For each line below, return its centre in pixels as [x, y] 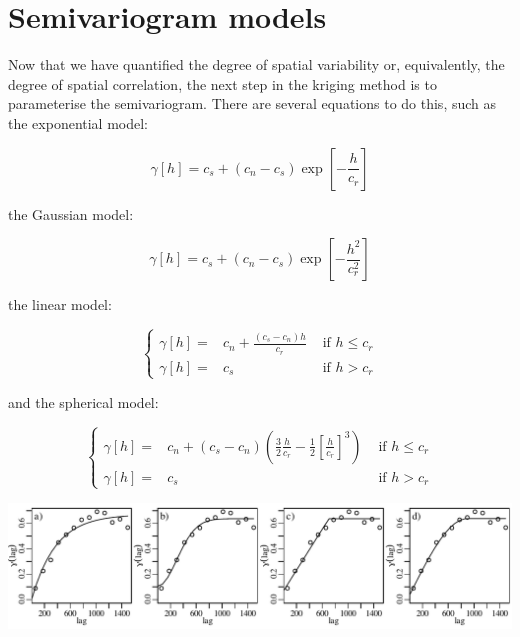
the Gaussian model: [71, 213]
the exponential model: [78, 122]
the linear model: [60, 304]
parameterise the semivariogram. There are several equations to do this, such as [252, 103]
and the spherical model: [83, 401]
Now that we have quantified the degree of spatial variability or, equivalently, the [256, 64]
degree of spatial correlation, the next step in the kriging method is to [222, 83]
